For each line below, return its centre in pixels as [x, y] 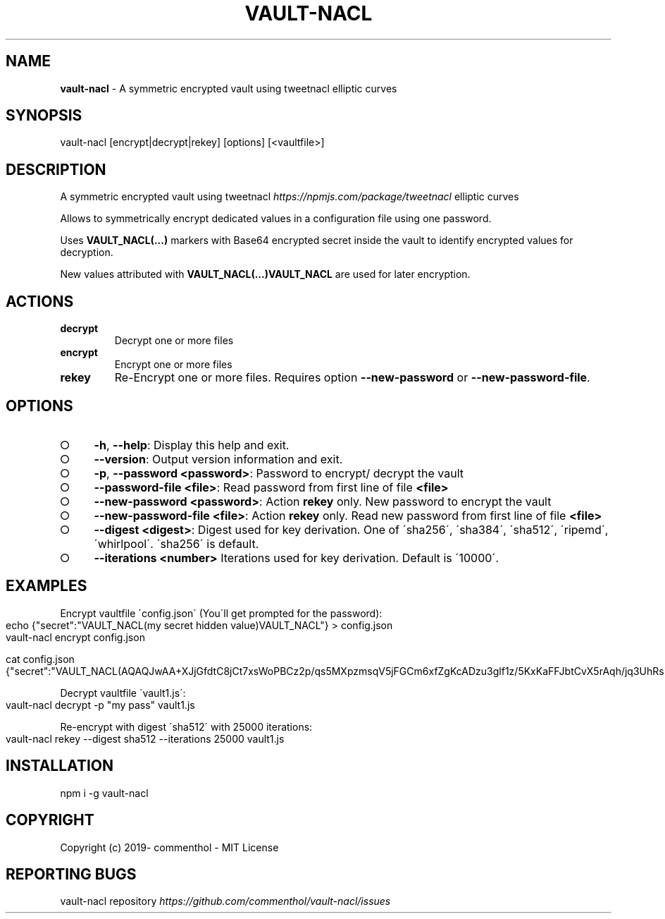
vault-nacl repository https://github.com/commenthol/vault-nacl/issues [225, 901]
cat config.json [40, 659]
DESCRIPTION [56, 169]
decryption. [87, 252]
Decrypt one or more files [174, 341]
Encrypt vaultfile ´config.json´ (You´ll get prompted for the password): [221, 613]
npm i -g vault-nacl [104, 793]
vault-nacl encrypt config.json [75, 637]
